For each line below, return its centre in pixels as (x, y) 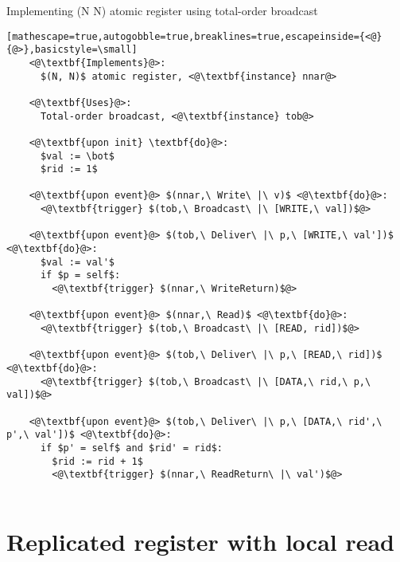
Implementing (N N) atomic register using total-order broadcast (162, 10)
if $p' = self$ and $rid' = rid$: (132, 448)
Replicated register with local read (201, 541)
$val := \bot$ (78, 156)
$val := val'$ (78, 262)
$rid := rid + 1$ (97, 461)
